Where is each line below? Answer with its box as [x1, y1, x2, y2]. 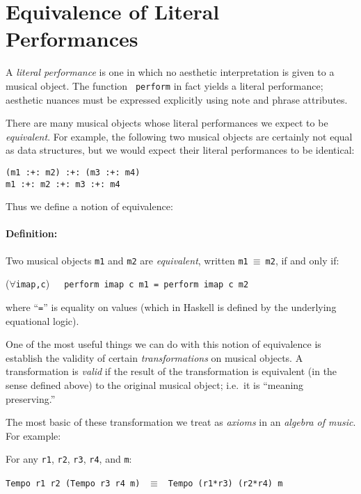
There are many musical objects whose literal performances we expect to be [6, 115, 328, 130]
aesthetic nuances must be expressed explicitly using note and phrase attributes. [6, 92, 348, 106]
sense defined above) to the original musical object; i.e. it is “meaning [6, 377, 304, 392]
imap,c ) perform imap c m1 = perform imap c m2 [15, 276, 249, 291]
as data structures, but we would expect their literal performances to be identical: [6, 143, 355, 157]
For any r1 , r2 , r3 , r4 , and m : [6, 452, 132, 466]
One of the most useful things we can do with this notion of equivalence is [6, 337, 321, 351]
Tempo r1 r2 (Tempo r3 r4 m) [6, 479, 141, 489]
